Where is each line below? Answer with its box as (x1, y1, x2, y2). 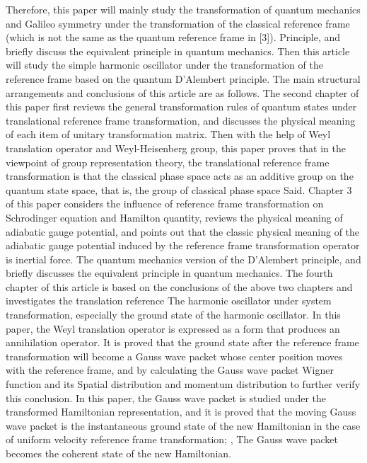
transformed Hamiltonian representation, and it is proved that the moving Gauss (6, 404, 356, 419)
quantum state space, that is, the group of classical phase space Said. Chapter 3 (6, 182, 352, 197)
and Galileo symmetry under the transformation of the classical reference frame (6, 16, 350, 30)
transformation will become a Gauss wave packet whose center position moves (6, 348, 343, 363)
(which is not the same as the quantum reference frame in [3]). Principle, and (6, 30, 341, 45)
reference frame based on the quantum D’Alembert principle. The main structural (6, 71, 361, 86)
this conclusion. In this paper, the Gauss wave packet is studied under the (6, 390, 326, 405)
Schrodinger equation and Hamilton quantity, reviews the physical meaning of (6, 210, 343, 224)
